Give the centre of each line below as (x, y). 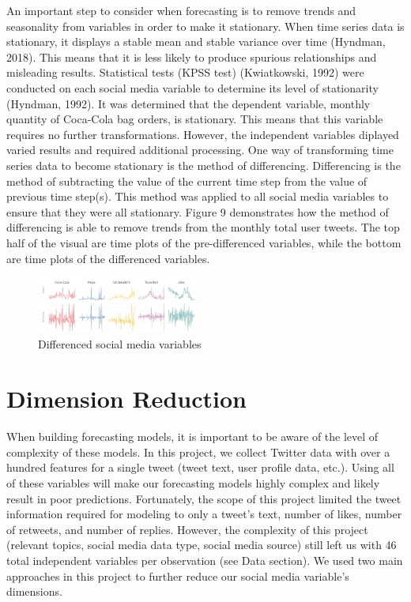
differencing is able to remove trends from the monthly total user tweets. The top (203, 227)
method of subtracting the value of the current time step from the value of (187, 181)
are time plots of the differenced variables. (108, 258)
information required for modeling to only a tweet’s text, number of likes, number (204, 514)
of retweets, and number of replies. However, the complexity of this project (187, 529)
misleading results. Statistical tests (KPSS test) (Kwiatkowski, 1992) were (185, 72)
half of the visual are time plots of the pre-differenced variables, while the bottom (204, 242)
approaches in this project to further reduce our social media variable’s (178, 576)
